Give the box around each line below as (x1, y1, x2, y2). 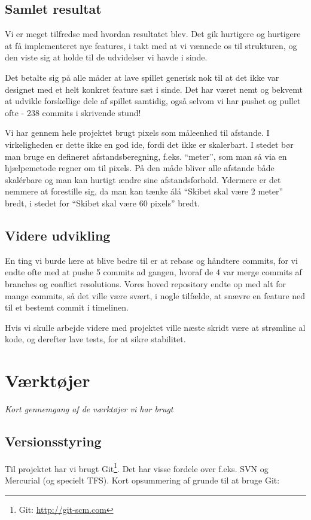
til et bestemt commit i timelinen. (5, 301, 129, 314)
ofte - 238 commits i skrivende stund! (5, 106, 141, 118)
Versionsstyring (5, 431, 102, 450)
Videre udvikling (5, 226, 111, 244)
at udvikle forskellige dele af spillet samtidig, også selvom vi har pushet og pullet (5, 95, 301, 107)
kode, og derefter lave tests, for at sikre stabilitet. (5, 333, 186, 345)
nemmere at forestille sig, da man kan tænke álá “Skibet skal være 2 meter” (5, 185, 283, 197)
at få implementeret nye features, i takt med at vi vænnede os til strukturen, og (5, 39, 297, 51)
